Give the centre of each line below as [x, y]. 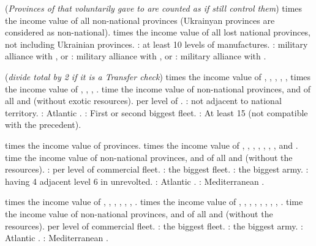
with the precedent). [43, 125]
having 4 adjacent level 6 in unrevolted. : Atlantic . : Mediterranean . [135, 181]
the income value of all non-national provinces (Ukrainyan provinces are [140, 20]
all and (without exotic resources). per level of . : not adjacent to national [143, 101]
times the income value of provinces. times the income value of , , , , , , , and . [152, 145]
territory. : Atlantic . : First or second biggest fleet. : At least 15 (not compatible [156, 112]
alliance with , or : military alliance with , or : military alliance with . [136, 56]
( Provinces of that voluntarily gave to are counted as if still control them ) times [154, 8]
